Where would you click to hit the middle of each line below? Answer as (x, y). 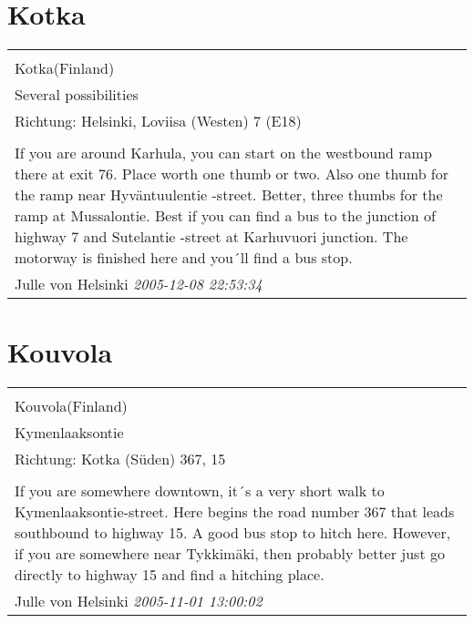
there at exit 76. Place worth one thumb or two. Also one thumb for (232, 174)
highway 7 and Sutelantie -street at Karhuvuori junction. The (211, 237)
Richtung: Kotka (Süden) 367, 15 (120, 459)
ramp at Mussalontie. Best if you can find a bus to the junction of (225, 216)
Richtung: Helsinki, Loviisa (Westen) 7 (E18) (158, 121)
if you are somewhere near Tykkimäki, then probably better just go (230, 554)
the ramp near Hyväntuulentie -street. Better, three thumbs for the (229, 195)
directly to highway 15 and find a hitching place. (170, 575)
